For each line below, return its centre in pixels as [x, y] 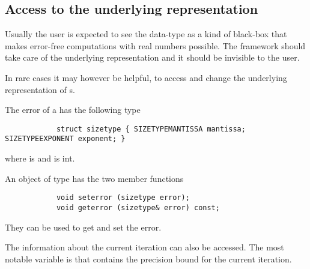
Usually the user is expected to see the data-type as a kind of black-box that [146, 34]
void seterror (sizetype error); [123, 198]
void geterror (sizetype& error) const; [138, 207]
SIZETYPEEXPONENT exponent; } [65, 139]
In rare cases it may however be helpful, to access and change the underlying [146, 77]
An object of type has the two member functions [94, 178]
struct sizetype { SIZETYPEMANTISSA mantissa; [151, 129]
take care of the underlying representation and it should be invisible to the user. [152, 57]
